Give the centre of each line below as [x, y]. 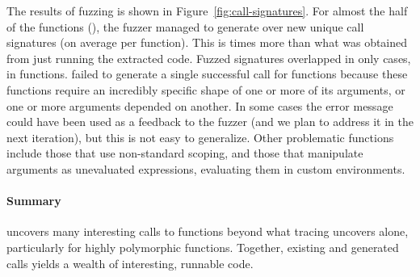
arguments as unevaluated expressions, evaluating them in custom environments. [206, 168]
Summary [34, 201]
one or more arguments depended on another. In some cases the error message [200, 105]
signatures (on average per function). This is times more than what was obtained [207, 42]
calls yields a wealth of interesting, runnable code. [130, 263]
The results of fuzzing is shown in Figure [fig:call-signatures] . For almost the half [207, 10]
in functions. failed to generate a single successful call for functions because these [207, 74]
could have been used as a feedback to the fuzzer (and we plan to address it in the [210, 122]
